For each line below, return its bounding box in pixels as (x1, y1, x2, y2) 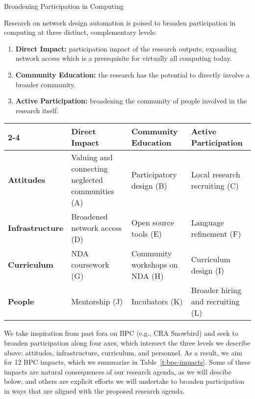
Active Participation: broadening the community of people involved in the (15, 96, 247, 106)
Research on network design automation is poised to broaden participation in (4, 17, 236, 27)
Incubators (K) (131, 296, 183, 307)
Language (191, 216, 224, 228)
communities (71, 185, 114, 197)
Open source (131, 216, 174, 228)
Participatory (131, 168, 177, 180)
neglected (71, 174, 103, 186)
